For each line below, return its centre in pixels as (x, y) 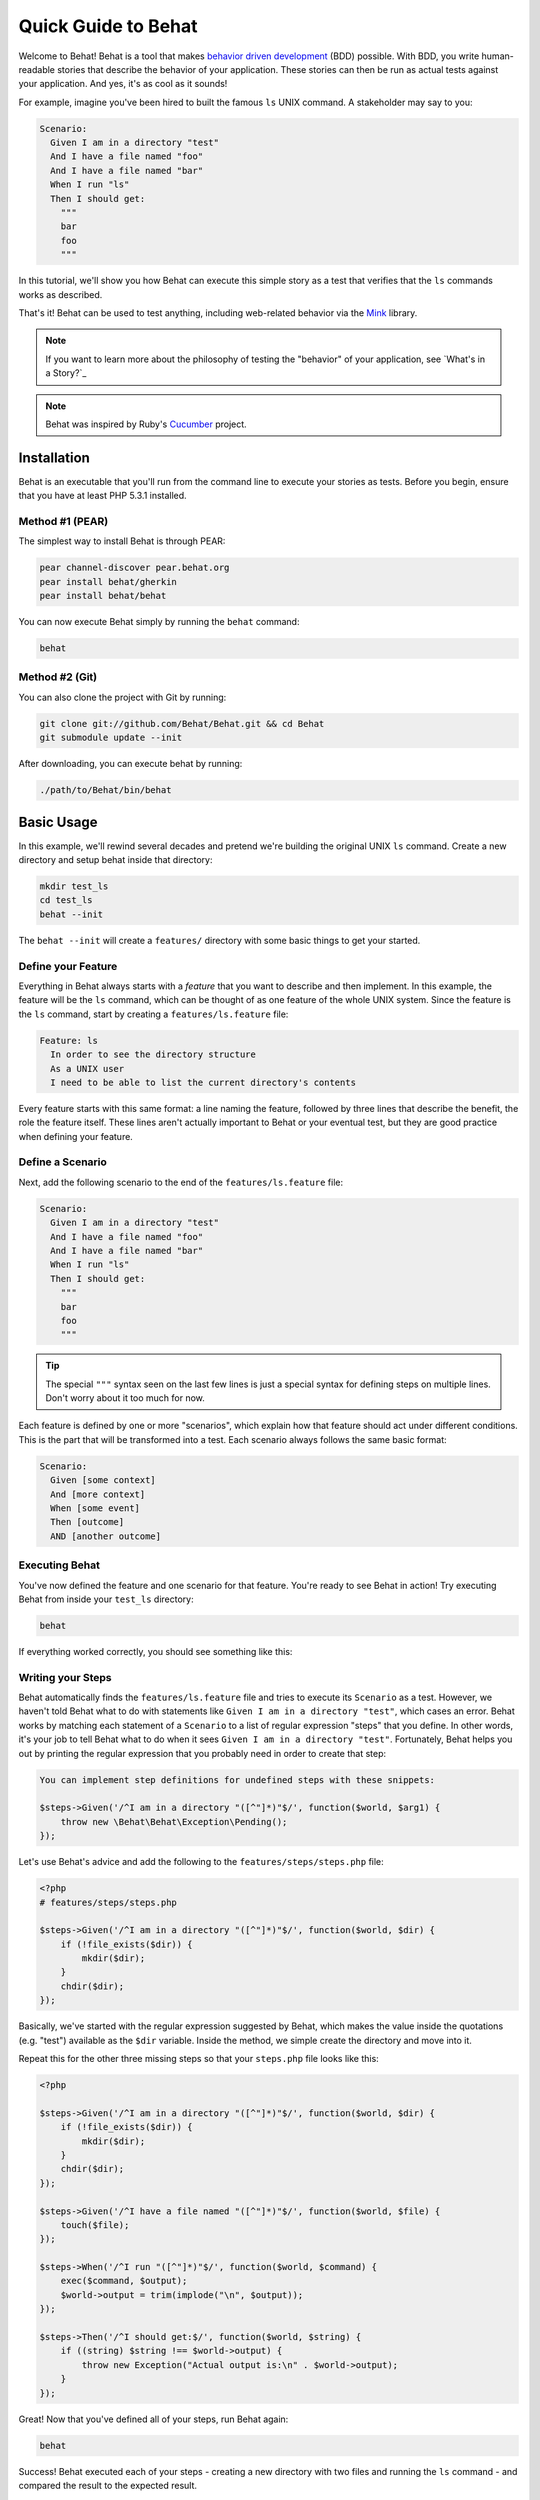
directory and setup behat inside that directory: (115, 860)
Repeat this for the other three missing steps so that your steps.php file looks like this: (198, 2058)
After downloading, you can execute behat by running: (130, 764)
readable (36, 69)
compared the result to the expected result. (108, 2485)
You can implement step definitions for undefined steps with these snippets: (237, 1779)
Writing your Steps (65, 1677)
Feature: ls (69, 1040)
